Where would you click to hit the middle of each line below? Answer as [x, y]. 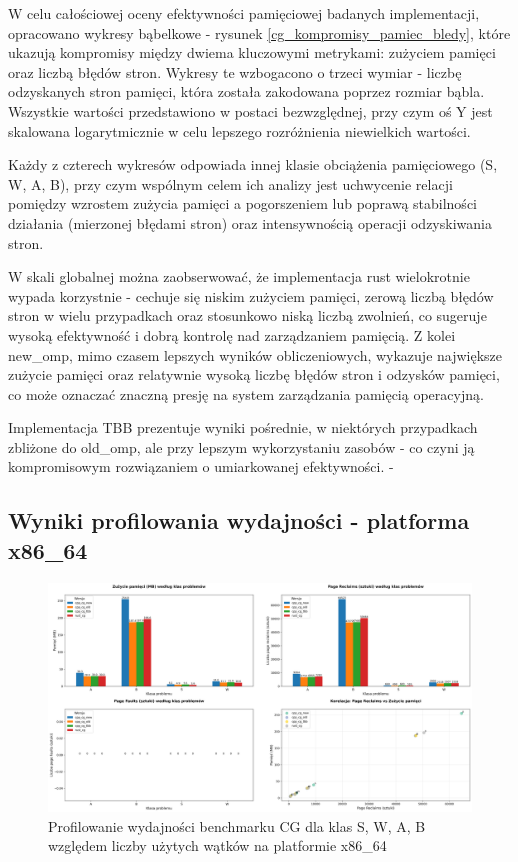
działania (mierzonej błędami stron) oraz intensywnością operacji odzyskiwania [250, 222]
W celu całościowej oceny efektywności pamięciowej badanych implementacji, [244, 13]
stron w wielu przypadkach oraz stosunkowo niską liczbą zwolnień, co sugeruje [247, 315]
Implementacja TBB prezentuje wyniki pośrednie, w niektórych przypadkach [243, 427]
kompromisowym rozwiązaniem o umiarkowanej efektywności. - [201, 466]
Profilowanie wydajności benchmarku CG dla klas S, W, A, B [237, 825]
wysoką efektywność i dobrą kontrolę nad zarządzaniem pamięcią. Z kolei [232, 334]
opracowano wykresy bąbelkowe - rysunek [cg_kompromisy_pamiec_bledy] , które [259, 32]
